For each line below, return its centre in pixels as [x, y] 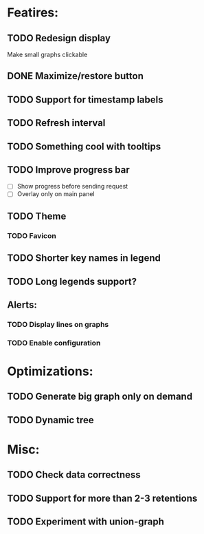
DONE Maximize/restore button [76, 76]
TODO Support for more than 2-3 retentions [102, 498]
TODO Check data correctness [74, 475]
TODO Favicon [32, 235]
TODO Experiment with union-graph [86, 522]
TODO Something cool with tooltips [84, 146]
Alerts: [22, 305]
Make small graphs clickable [47, 54]
